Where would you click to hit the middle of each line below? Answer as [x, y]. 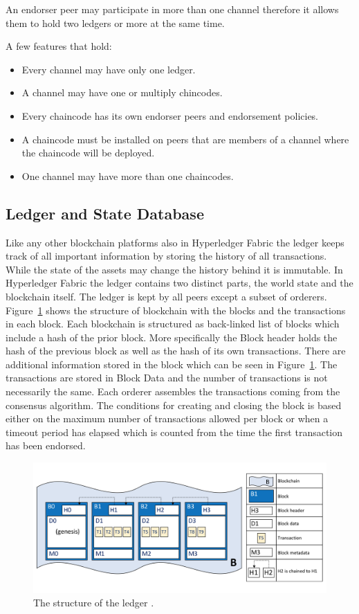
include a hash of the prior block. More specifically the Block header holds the [172, 337]
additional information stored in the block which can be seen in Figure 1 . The [172, 364]
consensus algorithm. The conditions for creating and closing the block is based [174, 405]
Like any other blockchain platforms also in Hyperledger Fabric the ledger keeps [175, 242]
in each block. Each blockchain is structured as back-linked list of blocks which [173, 324]
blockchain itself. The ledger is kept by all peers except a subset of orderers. [166, 296]
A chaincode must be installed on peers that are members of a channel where [185, 139]
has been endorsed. [46, 445]
